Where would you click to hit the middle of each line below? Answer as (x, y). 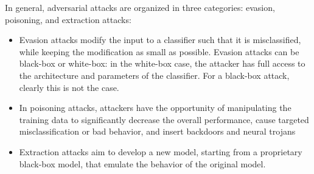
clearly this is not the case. (69, 87)
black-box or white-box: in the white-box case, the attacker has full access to (162, 63)
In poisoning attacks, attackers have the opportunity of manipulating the (155, 108)
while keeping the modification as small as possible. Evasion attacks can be (159, 51)
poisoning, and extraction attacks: (68, 19)
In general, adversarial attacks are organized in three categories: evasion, (140, 7)
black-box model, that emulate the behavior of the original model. (142, 163)
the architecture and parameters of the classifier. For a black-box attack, (154, 75)
